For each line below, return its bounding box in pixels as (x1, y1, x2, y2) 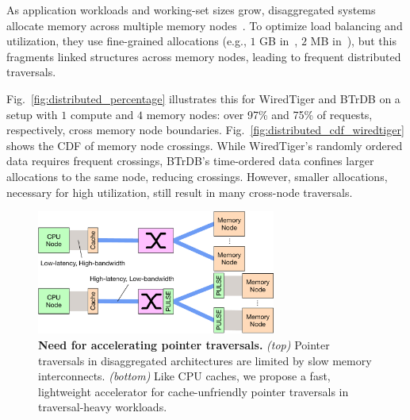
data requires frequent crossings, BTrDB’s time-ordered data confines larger (6, 152, 374, 169)
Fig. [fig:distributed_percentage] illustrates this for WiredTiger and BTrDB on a (6, 90, 400, 106)
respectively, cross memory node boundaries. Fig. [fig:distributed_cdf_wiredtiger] (6, 121, 404, 138)
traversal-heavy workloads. (38, 399, 167, 415)
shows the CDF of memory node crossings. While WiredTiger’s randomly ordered (6, 137, 403, 153)
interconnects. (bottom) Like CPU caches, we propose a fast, (38, 368, 331, 384)
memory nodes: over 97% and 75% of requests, (146, 106, 373, 122)
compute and (70, 106, 134, 122)
